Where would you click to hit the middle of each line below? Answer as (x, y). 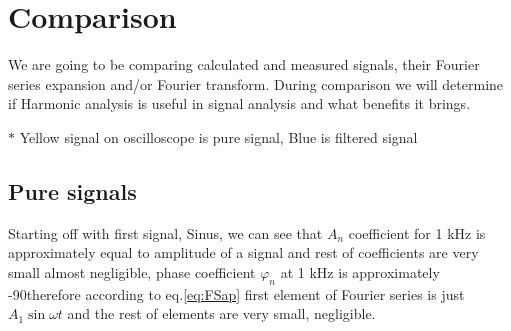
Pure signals (72, 190)
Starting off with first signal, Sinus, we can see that (165, 232)
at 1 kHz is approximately (360, 271)
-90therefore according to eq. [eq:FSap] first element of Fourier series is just (236, 293)
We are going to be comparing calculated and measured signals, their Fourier (244, 64)
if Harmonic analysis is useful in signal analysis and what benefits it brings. (239, 103)
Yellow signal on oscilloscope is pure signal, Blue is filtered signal (218, 136)
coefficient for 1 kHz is (417, 232)
